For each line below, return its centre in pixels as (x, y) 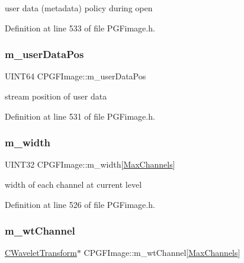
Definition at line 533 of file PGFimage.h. (80, 28)
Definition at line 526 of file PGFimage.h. (80, 204)
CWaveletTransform (41, 253)
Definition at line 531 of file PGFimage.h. (80, 116)
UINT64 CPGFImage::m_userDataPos (76, 76)
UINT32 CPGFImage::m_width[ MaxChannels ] (90, 164)
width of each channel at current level (73, 184)
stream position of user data (56, 96)
